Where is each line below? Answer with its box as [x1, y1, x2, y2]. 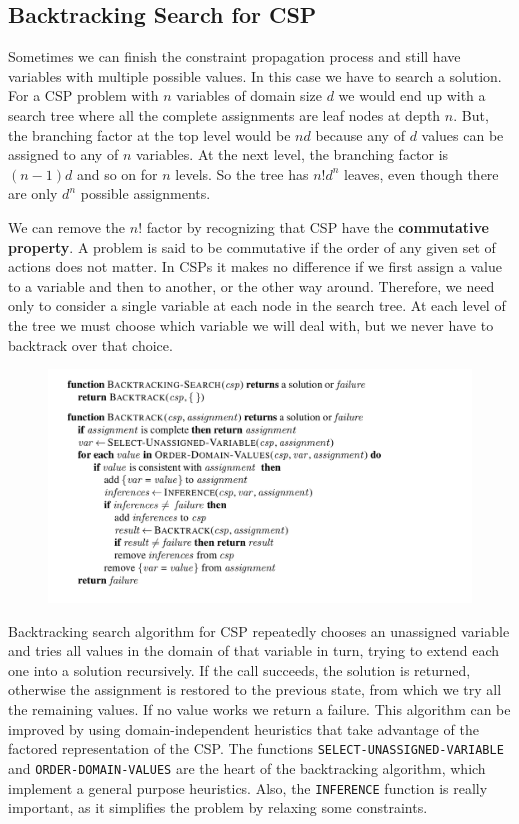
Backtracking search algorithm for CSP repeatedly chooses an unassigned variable [8, 620, 510, 641]
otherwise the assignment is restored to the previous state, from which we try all [8, 679, 502, 700]
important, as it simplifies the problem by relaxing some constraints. [8, 797, 428, 818]
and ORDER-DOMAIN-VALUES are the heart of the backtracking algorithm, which [8, 757, 486, 778]
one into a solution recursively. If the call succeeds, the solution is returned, [8, 659, 471, 680]
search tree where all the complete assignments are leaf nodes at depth [8, 104, 441, 125]
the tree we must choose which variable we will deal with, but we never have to [8, 314, 494, 335]
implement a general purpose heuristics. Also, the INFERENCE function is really [8, 777, 488, 798]
